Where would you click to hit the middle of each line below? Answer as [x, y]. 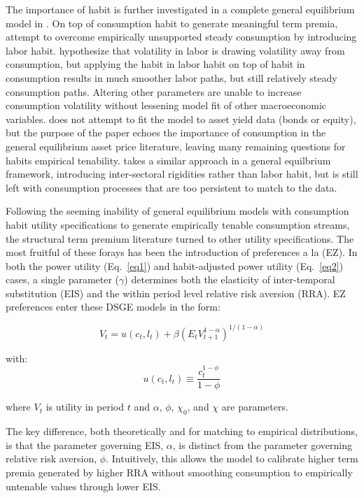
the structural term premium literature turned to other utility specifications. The [180, 238]
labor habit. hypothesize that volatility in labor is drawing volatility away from [175, 50]
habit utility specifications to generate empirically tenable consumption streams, [178, 224]
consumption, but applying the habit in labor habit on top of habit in [155, 64]
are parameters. [255, 407]
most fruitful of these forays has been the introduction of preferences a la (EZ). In [182, 252]
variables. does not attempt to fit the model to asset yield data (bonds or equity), [181, 119]
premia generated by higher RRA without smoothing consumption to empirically [179, 472]
